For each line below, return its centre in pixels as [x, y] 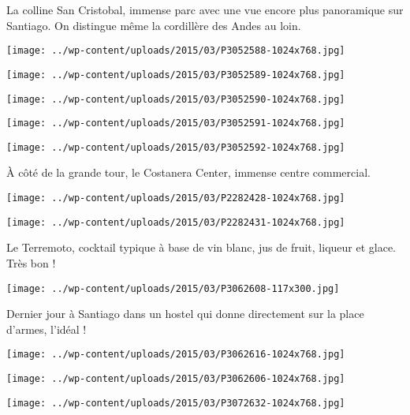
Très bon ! [31, 262]
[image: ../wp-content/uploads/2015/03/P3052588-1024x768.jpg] [176, 51]
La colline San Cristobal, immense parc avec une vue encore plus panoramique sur [205, 9]
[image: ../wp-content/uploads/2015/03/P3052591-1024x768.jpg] [176, 123]
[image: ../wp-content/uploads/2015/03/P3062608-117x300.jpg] [173, 288]
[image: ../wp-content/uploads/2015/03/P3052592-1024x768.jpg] [176, 147]
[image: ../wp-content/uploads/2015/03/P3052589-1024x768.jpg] [176, 75]
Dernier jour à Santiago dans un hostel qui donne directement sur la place [185, 314]
